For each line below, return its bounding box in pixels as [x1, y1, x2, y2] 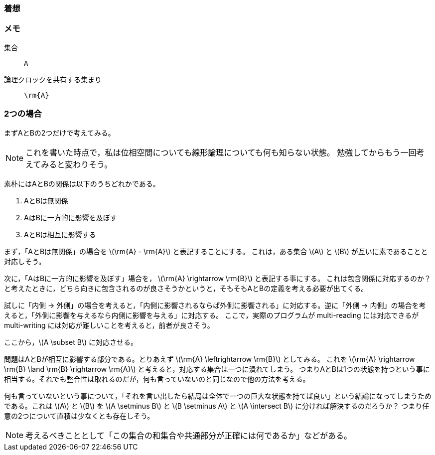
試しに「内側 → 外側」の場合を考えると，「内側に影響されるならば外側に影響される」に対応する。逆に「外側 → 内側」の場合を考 [4, 301, 426, 309]
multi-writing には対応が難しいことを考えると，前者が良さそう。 [4, 320, 214, 329]
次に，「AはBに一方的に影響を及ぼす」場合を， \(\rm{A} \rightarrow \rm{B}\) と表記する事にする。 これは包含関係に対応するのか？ [4, 274, 431, 283]
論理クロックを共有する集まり [4, 75, 102, 84]
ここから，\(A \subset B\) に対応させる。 [4, 337, 138, 346]
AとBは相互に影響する [24, 230, 96, 239]
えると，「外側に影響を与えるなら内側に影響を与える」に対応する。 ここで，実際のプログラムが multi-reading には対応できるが [4, 310, 419, 319]
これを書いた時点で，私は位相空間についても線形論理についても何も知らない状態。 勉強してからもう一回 [25, 147, 417, 157]
